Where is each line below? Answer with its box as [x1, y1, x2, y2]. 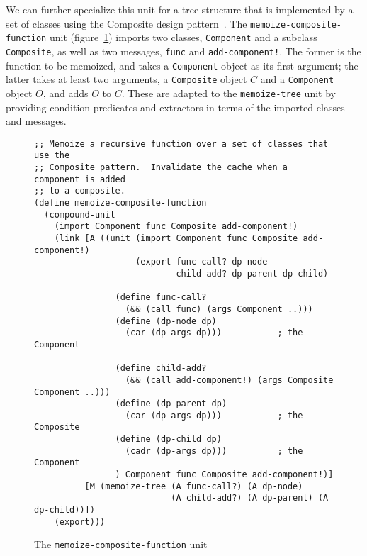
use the [34, 150, 70, 161]
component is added [34, 174, 125, 184]
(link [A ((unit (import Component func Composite [54, 233, 298, 243]
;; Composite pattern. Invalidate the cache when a [34, 162, 288, 173]
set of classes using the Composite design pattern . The [6, 16, 247, 30]
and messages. [6, 113, 67, 128]
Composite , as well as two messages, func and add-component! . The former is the [6, 43, 361, 58]
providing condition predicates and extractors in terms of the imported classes [6, 99, 345, 114]
